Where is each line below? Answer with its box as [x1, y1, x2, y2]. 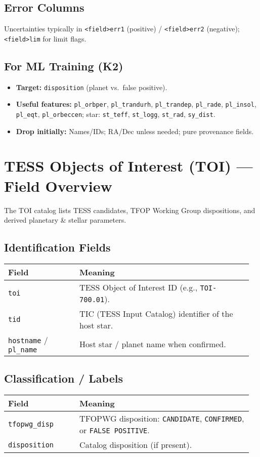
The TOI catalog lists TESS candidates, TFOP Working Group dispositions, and [4, 204, 255, 215]
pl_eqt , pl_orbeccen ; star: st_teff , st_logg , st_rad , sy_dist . [16, 109, 215, 119]
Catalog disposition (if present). [79, 439, 192, 451]
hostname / [8, 334, 48, 346]
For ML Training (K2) [4, 58, 123, 73]
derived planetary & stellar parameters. [4, 215, 126, 225]
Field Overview [4, 175, 112, 196]
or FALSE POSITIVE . [79, 424, 150, 436]
